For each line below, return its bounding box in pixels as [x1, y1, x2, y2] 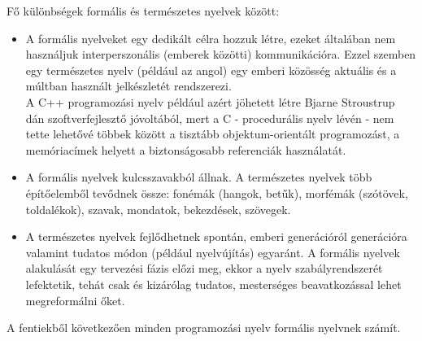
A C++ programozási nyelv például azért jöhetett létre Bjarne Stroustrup [25, 93, 395, 110]
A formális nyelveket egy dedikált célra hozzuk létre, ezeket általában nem [25, 29, 396, 46]
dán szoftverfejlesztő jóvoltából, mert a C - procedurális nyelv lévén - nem [25, 109, 394, 126]
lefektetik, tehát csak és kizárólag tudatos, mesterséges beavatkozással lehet [25, 275, 402, 292]
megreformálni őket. [25, 291, 125, 308]
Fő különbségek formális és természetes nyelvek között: [7, 2, 280, 19]
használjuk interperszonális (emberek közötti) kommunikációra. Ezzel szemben [25, 46, 416, 63]
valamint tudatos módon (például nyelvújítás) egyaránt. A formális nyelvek [25, 243, 400, 260]
